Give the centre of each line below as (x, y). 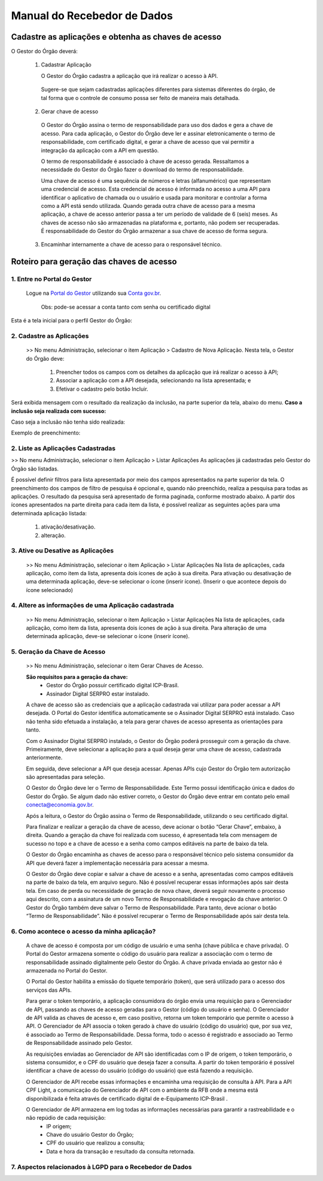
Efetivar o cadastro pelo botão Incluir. (102, 389)
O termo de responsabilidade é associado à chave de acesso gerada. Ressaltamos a (145, 161)
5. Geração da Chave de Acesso (58, 652)
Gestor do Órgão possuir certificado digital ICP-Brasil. (113, 685)
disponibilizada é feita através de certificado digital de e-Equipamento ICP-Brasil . (127, 1098)
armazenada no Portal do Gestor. (67, 971)
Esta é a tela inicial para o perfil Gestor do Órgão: (72, 321)
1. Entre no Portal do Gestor (51, 279)
